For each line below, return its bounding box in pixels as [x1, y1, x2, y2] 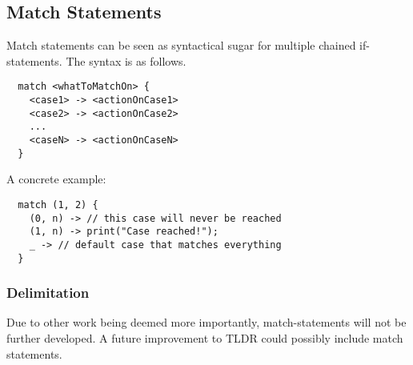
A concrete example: [6, 170, 106, 187]
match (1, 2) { [18, 199, 98, 211]
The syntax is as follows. [66, 52, 186, 69]
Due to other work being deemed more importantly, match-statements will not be [6, 314, 407, 331]
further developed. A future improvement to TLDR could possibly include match [6, 330, 403, 347]
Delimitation [6, 283, 90, 303]
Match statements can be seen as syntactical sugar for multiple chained [6, 37, 356, 54]
